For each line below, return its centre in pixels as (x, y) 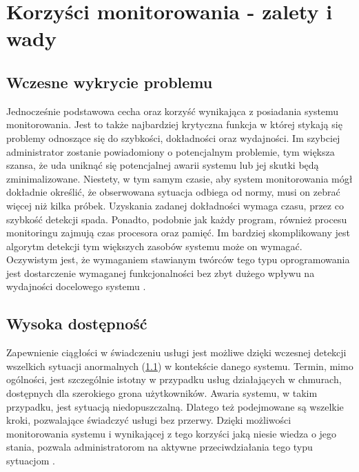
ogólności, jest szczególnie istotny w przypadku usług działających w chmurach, (174, 379)
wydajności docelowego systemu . (76, 286)
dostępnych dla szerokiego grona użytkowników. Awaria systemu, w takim (162, 393)
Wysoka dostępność (77, 324)
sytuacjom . (31, 461)
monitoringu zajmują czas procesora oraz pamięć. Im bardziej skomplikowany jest (178, 233)
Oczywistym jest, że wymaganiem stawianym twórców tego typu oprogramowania (178, 259)
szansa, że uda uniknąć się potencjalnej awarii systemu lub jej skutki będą (163, 165)
